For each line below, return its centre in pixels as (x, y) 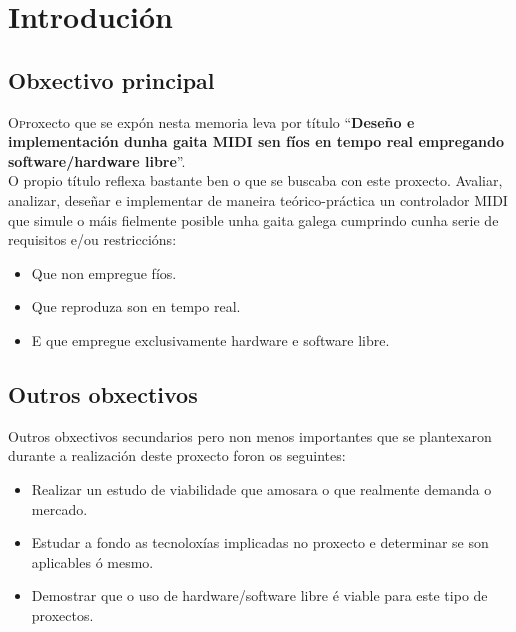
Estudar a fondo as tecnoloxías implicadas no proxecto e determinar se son (260, 542)
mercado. (59, 508)
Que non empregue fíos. (104, 272)
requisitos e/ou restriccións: (92, 239)
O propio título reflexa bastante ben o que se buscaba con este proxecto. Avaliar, (255, 180)
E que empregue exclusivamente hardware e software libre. (210, 339)
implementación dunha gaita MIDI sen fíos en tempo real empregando (256, 141)
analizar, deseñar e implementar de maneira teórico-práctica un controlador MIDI (258, 199)
